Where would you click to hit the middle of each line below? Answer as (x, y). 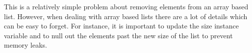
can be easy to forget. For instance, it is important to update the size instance (122, 26)
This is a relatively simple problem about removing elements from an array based (126, 6)
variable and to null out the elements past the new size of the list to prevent (118, 35)
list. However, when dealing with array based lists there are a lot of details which (126, 16)
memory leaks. (25, 45)
